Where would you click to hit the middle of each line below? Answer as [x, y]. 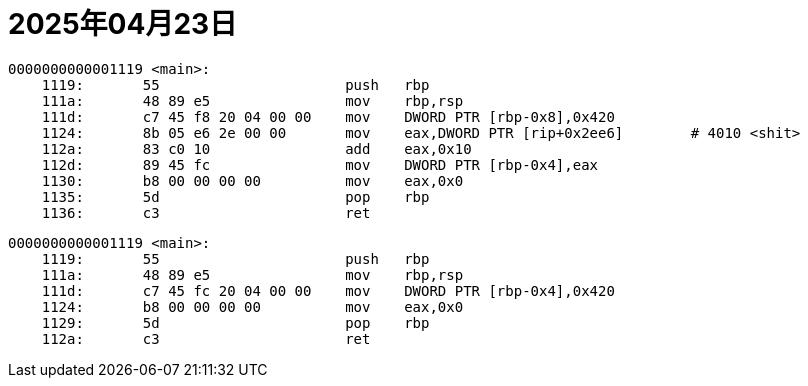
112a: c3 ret [206, 338]
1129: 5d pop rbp [235, 322]
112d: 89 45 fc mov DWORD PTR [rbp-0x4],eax [320, 164]
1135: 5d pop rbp [235, 196]
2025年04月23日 [123, 24]
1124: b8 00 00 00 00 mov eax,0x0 [252, 306]
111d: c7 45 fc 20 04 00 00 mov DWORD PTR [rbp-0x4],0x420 [328, 290]
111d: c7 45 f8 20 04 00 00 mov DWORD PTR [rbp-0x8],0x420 [328, 116]
